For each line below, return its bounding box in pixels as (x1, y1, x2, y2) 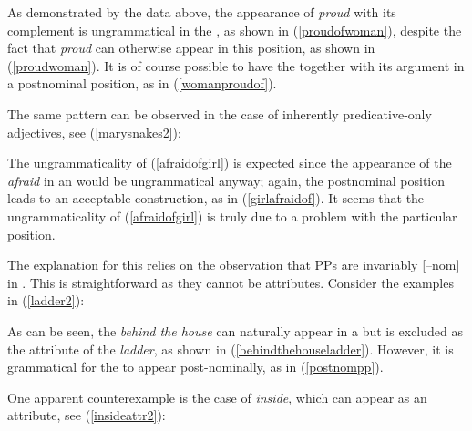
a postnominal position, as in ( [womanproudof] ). (7, 74, 277, 93)
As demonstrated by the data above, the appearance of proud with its (7, 3, 396, 21)
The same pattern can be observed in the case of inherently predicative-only (7, 104, 432, 123)
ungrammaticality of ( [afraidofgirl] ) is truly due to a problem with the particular (7, 206, 457, 225)
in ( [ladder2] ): (7, 291, 85, 310)
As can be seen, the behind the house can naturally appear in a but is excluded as (7, 321, 463, 340)
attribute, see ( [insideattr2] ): (7, 405, 166, 425)
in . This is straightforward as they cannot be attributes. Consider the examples (7, 272, 454, 292)
